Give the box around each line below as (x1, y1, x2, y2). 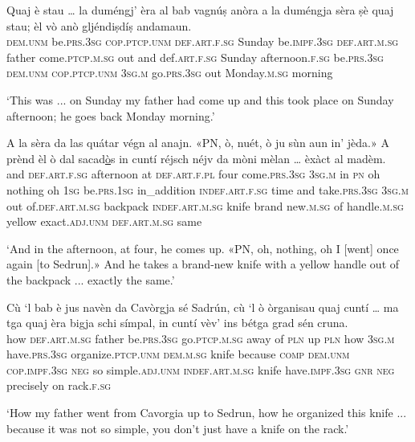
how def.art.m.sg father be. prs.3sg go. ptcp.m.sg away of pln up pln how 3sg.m (6, 329, 395, 346)
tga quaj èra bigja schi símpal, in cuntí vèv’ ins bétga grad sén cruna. (6, 314, 348, 331)
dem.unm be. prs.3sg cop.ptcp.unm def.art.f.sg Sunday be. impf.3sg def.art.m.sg (6, 33, 399, 50)
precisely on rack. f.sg (6, 377, 112, 394)
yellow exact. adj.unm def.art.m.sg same (6, 213, 202, 230)
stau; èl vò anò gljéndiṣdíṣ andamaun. (6, 17, 192, 34)
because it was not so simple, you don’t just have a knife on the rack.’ (6, 419, 349, 436)
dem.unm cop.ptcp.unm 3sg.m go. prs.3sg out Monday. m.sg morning (6, 64, 333, 81)
